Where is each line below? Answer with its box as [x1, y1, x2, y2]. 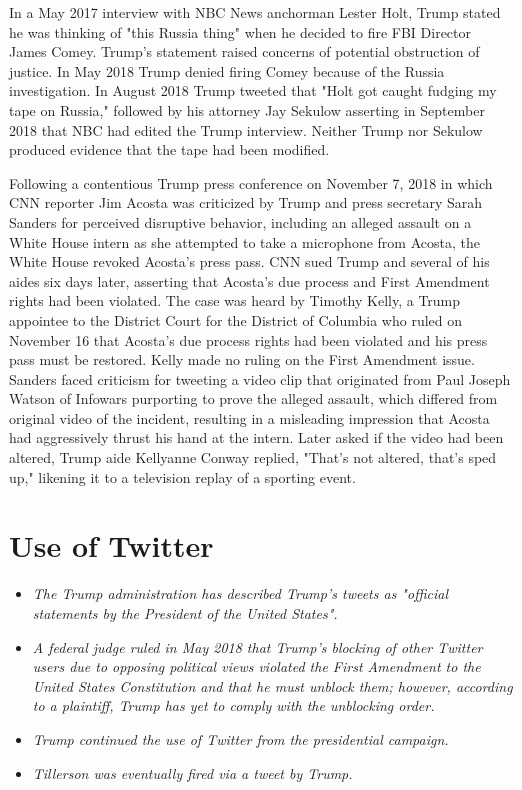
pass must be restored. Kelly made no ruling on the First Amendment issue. [9, 349, 475, 370]
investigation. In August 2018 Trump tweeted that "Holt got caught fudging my [9, 80, 497, 101]
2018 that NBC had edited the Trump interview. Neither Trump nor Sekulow [9, 119, 483, 140]
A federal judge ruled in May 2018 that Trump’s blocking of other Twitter [32, 636, 483, 657]
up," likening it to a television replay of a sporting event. [9, 466, 356, 487]
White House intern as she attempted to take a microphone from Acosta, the [9, 231, 480, 252]
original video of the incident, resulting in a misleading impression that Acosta [9, 407, 490, 428]
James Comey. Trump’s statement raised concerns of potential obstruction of [9, 41, 480, 62]
